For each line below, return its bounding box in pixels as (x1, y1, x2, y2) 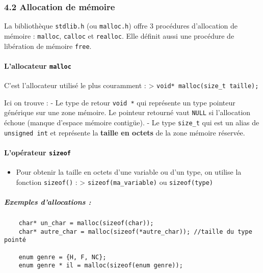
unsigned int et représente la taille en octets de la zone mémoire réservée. (4, 127, 245, 138)
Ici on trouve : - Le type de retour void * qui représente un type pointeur (4, 97, 235, 107)
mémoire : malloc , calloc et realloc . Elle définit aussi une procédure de (4, 30, 234, 41)
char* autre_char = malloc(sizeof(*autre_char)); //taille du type (18, 228, 252, 235)
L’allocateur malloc (4, 60, 71, 71)
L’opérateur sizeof (4, 147, 71, 157)
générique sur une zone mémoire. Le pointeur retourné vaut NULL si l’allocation (4, 107, 251, 118)
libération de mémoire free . (4, 40, 92, 51)
